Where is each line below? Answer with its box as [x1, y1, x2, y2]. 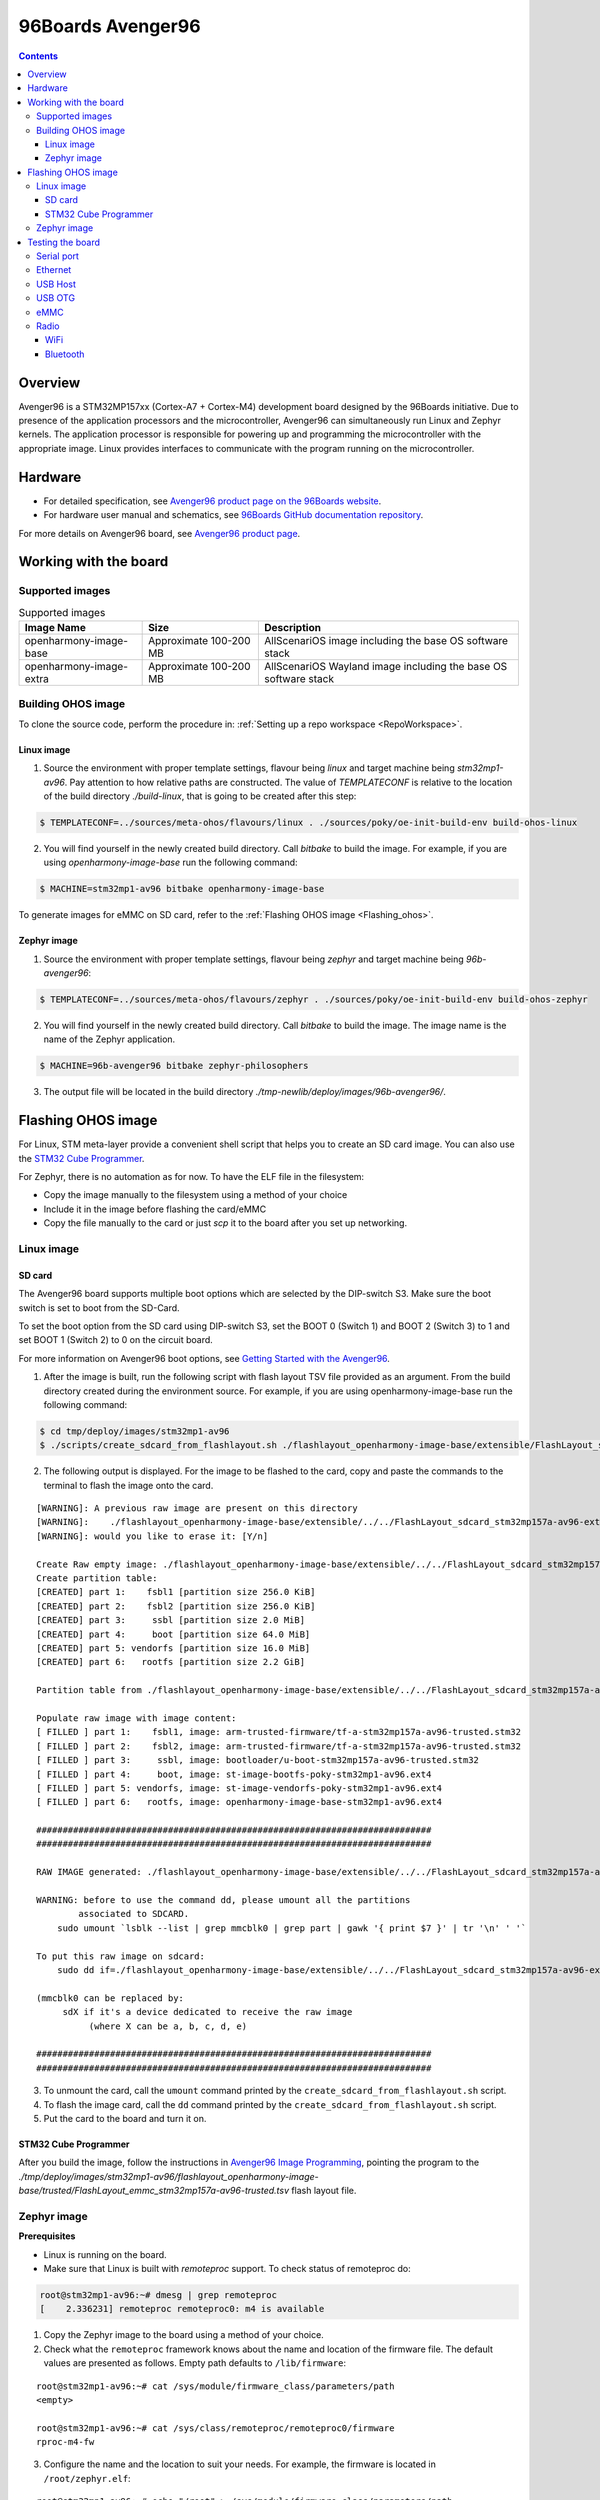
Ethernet [36, 264, 72, 276]
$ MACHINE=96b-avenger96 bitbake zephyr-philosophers [39, 1060, 309, 1072]
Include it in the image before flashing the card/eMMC [43, 1203, 267, 1215]
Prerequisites [18, 2230, 76, 2242]
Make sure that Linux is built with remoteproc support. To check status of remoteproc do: [43, 2262, 412, 2274]
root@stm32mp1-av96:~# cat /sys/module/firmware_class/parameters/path [36, 2380, 395, 2392]
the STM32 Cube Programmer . [18, 1152, 145, 1164]
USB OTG [36, 292, 75, 304]
